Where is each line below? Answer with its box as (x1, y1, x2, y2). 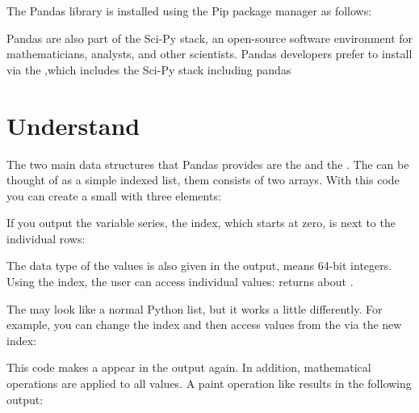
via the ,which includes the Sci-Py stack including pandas (6, 61, 291, 78)
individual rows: (6, 230, 86, 247)
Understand (6, 108, 140, 141)
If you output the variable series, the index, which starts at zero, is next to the (6, 214, 396, 231)
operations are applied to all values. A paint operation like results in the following (6, 375, 412, 392)
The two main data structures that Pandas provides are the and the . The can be (6, 155, 409, 172)
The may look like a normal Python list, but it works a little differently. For (6, 300, 383, 317)
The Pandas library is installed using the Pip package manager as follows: (6, 2, 372, 19)
